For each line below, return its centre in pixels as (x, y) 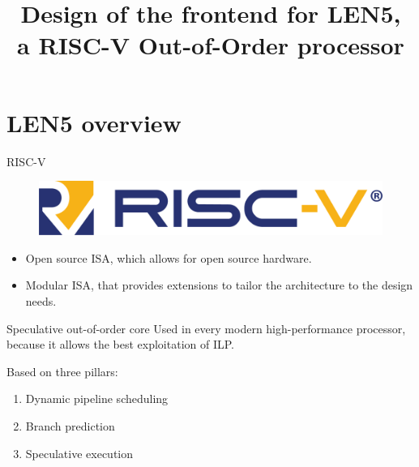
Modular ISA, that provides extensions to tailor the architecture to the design (219, 285)
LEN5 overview (94, 122)
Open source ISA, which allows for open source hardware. (169, 257)
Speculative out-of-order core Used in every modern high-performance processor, (206, 328)
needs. (41, 300)
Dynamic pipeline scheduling (97, 398)
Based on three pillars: (62, 371)
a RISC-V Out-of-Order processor (211, 45)
